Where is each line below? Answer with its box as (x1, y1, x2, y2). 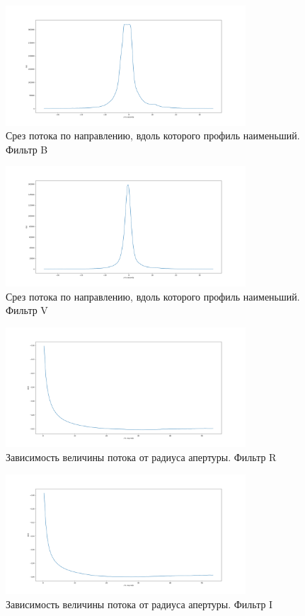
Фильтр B (6, 141, 48, 156)
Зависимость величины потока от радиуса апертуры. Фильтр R (6, 449, 277, 464)
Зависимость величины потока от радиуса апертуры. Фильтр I (6, 596, 273, 611)
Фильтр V (6, 303, 48, 318)
